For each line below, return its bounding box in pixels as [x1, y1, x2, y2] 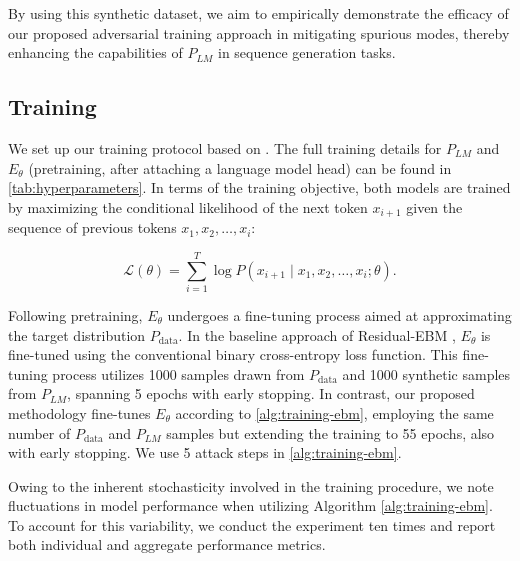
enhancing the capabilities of [8, 42, 183, 63]
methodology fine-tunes [8, 402, 151, 423]
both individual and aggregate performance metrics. [8, 534, 326, 555]
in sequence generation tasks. [218, 42, 396, 63]
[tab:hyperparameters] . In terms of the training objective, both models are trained [8, 177, 511, 198]
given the [406, 196, 463, 217]
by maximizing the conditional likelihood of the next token [8, 196, 368, 217]
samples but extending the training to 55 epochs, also [166, 422, 495, 443]
